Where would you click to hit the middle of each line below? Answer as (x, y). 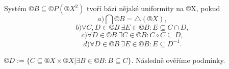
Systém (16, 8)
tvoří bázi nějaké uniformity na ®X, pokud (154, 8)
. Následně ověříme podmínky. (178, 60)
